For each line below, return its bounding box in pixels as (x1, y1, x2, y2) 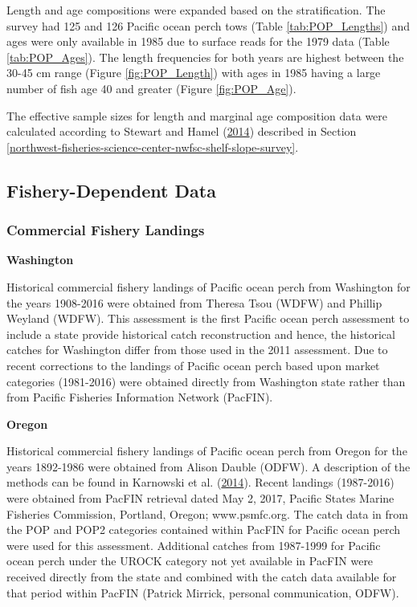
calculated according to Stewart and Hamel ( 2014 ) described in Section (6, 123, 357, 140)
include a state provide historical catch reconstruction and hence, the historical (6, 325, 395, 342)
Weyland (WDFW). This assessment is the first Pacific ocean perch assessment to (6, 310, 410, 327)
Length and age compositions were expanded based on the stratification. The (6, 2, 386, 18)
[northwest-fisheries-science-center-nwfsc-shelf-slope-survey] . (6, 138, 299, 155)
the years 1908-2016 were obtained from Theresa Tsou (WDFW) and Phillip (6, 294, 382, 311)
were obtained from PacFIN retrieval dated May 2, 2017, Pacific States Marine (6, 490, 395, 507)
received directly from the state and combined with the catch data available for (6, 568, 397, 585)
